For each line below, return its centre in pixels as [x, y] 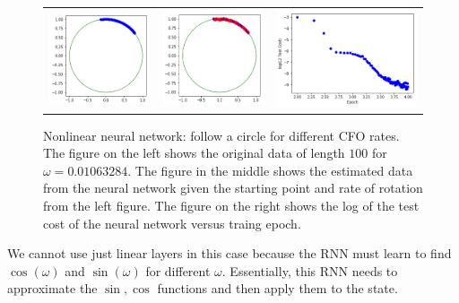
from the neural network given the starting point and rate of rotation [233, 188]
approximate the [52, 288]
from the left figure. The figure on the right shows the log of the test [231, 206]
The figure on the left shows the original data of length [194, 153]
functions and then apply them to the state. [277, 288]
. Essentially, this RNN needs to [310, 270]
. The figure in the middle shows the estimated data [270, 170]
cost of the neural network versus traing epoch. [172, 223]
